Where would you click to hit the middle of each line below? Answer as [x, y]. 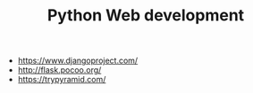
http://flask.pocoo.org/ [59, 70]
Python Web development [146, 15]
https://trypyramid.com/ [62, 80]
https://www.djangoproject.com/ [78, 61]
